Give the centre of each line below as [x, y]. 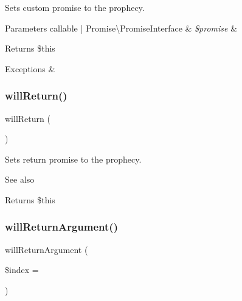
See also [20, 179]
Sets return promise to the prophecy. [73, 159]
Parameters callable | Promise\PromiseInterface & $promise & [121, 28]
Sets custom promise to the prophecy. [75, 7]
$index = [22, 270]
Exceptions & [30, 68]
